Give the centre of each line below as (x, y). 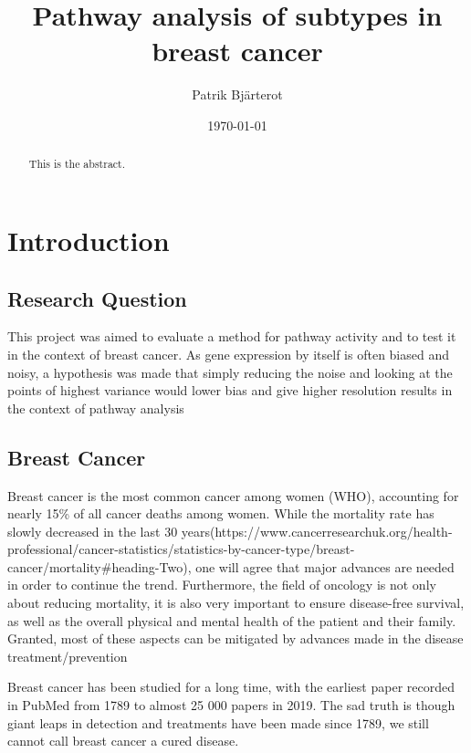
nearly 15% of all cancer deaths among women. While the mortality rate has (221, 513)
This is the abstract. (77, 164)
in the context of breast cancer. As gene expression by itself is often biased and (229, 354)
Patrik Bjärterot (237, 94)
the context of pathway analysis (96, 408)
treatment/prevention (68, 656)
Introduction (89, 240)
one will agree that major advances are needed (325, 566)
